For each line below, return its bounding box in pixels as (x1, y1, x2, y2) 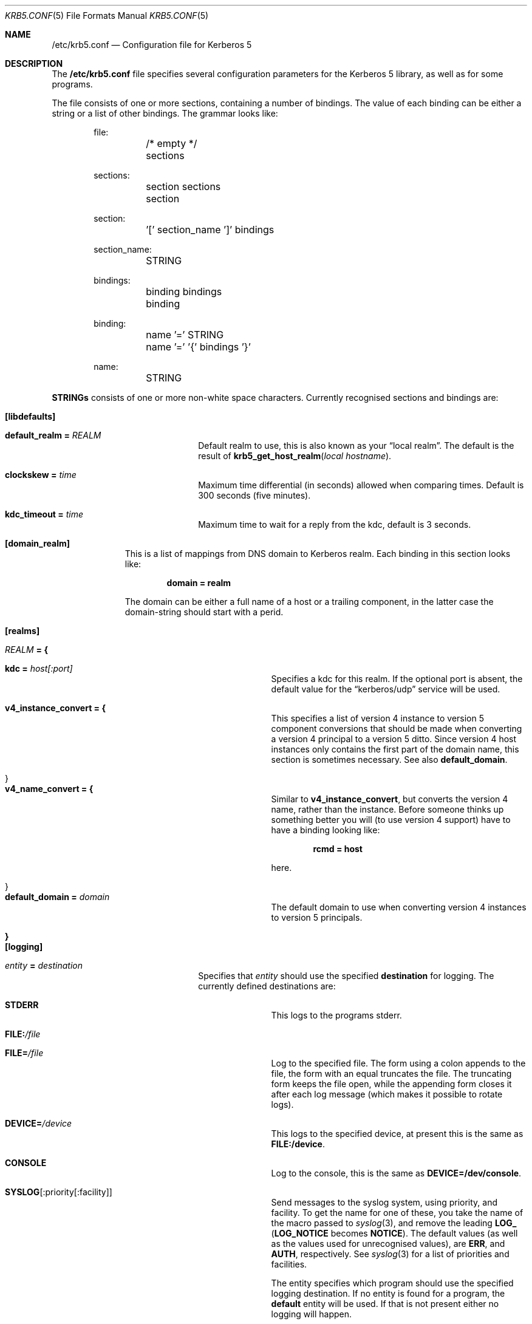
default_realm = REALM (5, 430, 101, 440)
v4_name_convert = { (5, 783, 94, 794)
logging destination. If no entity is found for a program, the (271, 1288, 505, 1298)
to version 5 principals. (271, 912, 363, 923)
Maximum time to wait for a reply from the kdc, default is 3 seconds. (198, 519, 471, 530)
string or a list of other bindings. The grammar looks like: (52, 108, 278, 118)
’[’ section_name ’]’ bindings (146, 224, 275, 236)
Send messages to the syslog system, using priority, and (271, 1197, 498, 1207)
